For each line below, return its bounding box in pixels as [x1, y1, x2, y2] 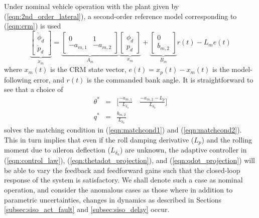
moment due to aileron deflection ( [4, 144, 110, 155]
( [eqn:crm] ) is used [4, 20, 61, 31]
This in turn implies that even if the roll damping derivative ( [4, 134, 194, 144]
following [4, 74, 32, 84]
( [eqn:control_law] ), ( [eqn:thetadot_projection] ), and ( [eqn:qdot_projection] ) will [4, 155, 255, 165]
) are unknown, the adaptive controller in [119, 144, 247, 155]
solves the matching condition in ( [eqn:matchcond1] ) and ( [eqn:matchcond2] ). [4, 124, 242, 135]
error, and [34, 74, 64, 84]
